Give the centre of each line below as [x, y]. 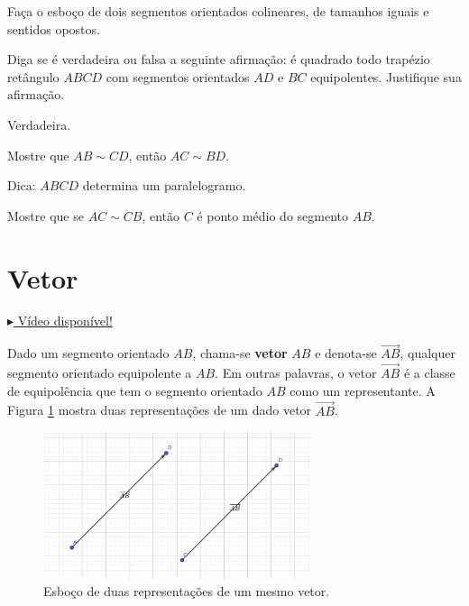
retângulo [33, 76]
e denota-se [346, 353]
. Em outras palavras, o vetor [296, 373]
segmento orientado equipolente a [100, 373]
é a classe [429, 373]
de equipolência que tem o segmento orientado [135, 390]
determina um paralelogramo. [164, 185]
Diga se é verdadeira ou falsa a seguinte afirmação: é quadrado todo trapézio [219, 59]
